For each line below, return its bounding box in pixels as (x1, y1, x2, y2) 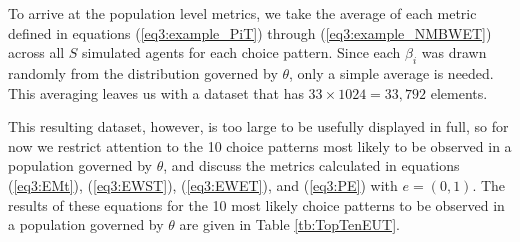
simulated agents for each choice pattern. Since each (82, 42, 401, 63)
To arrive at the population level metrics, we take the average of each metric (8, 3, 477, 23)
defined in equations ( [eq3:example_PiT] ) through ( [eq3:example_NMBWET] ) (8, 22, 492, 43)
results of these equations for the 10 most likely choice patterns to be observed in (8, 194, 505, 215)
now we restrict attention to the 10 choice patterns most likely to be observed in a (8, 135, 512, 156)
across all (8, 42, 65, 63)
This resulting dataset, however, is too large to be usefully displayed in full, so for (8, 116, 509, 137)
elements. (430, 82, 488, 103)
